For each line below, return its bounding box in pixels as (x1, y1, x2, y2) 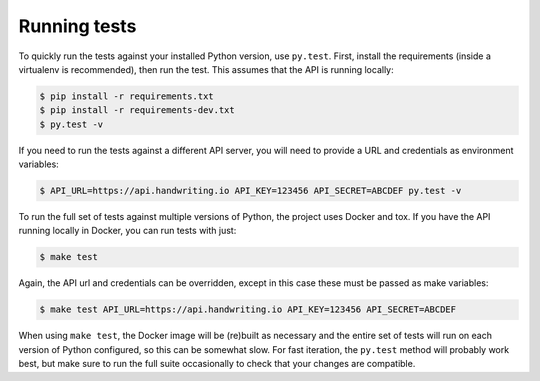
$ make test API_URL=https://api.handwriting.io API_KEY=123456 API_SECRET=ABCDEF (39, 304, 457, 315)
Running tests (18, 15, 137, 37)
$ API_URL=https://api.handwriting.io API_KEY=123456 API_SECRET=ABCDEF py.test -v (39, 185, 462, 197)
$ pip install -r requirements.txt (39, 90, 214, 102)
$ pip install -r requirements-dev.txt (39, 105, 235, 116)
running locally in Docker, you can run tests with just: (18, 225, 237, 237)
